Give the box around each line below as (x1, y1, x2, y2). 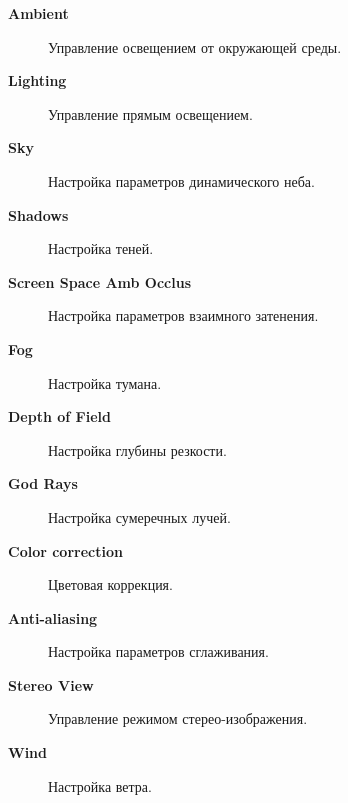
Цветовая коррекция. (48, 574, 173, 595)
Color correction (8, 540, 123, 561)
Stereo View (8, 674, 94, 695)
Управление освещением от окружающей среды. (48, 36, 342, 57)
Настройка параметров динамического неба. (48, 170, 315, 191)
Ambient (8, 3, 69, 23)
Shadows (8, 204, 69, 225)
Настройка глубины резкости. (48, 439, 227, 460)
